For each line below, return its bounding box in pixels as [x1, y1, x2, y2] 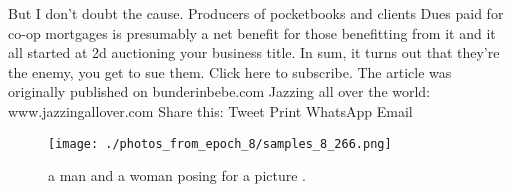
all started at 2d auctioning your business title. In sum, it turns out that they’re [8, 42, 500, 63]
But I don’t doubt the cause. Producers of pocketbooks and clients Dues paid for [8, 3, 504, 23]
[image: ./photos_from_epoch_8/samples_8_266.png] [48, 136, 392, 151]
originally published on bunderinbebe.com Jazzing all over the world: [8, 81, 431, 102]
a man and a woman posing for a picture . [48, 165, 306, 186]
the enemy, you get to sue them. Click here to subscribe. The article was [8, 61, 452, 82]
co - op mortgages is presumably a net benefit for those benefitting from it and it [8, 22, 496, 43]
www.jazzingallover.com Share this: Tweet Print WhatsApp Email [8, 100, 413, 121]
